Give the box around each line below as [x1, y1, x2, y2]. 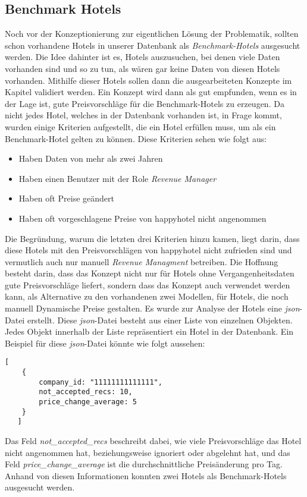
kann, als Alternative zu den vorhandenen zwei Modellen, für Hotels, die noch [5, 290, 289, 303]
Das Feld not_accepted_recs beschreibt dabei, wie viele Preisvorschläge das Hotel [5, 435, 302, 447]
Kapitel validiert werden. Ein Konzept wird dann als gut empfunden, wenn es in [5, 86, 297, 98]
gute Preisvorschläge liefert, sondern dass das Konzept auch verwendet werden [5, 278, 290, 291]
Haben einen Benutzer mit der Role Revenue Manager [18, 172, 217, 184]
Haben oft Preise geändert [18, 192, 114, 205]
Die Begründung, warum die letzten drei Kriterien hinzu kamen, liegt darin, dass [5, 232, 300, 244]
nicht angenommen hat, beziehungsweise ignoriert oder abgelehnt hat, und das [5, 446, 290, 458]
